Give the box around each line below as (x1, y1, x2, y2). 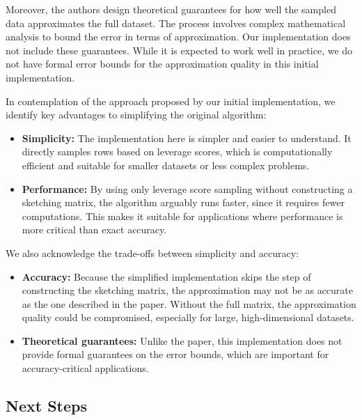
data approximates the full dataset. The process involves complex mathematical (6, 15, 346, 30)
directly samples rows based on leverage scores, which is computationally (22, 144, 333, 159)
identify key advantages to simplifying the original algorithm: (6, 107, 267, 122)
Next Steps (6, 395, 87, 417)
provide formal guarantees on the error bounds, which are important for (22, 347, 329, 361)
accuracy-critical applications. (22, 361, 149, 375)
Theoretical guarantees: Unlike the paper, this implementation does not (22, 333, 343, 348)
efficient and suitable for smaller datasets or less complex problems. (22, 157, 310, 172)
